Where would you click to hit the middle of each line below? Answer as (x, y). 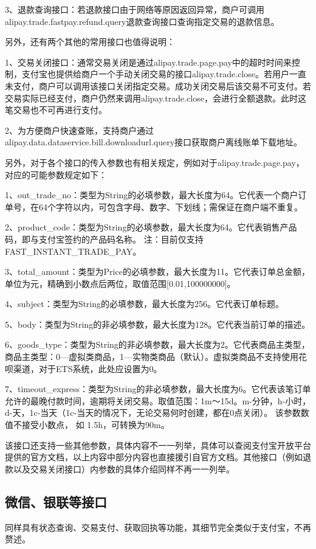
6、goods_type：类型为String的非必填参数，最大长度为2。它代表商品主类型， (157, 344)
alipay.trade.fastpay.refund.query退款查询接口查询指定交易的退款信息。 (142, 21)
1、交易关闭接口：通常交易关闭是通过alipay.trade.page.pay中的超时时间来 (148, 62)
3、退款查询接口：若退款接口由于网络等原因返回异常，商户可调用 (135, 9)
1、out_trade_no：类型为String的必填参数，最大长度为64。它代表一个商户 (152, 195)
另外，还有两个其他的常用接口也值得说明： (90, 42)
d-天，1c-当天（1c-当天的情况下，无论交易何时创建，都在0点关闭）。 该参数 (153, 413)
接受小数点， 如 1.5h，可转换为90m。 (95, 425)
